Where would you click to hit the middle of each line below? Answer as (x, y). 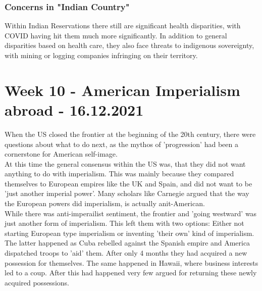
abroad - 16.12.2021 (74, 109)
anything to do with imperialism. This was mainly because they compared (119, 174)
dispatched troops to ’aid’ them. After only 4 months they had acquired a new (126, 253)
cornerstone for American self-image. (61, 154)
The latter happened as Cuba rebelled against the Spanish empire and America (127, 243)
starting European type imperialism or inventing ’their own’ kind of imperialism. (129, 233)
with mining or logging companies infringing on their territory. (101, 55)
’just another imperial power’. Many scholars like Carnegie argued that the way (127, 193)
